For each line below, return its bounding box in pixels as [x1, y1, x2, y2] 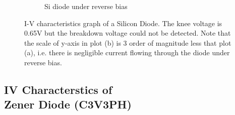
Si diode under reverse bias [44, 1, 128, 11]
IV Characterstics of [4, 81, 112, 97]
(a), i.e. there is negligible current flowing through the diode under [24, 47, 230, 58]
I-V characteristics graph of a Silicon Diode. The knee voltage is [24, 18, 222, 28]
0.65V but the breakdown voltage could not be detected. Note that [24, 28, 231, 38]
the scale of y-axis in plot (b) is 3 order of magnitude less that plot [24, 37, 231, 48]
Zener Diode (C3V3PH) [4, 96, 132, 112]
